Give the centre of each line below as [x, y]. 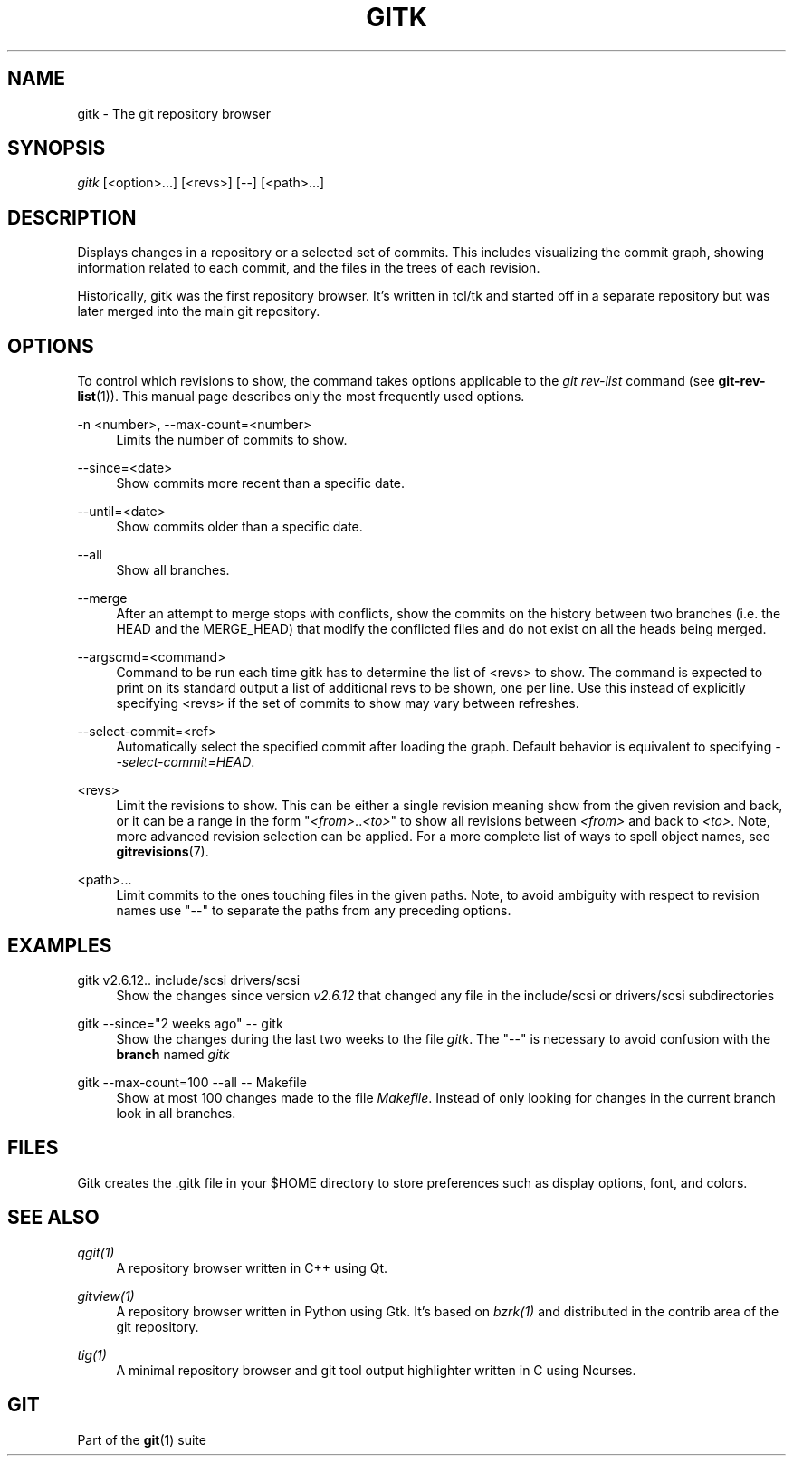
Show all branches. [173, 570]
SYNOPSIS [57, 148]
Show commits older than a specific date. [239, 527]
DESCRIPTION [72, 217]
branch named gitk [173, 1054]
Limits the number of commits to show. [232, 440]
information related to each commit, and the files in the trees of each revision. [309, 268]
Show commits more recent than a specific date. [261, 483]
